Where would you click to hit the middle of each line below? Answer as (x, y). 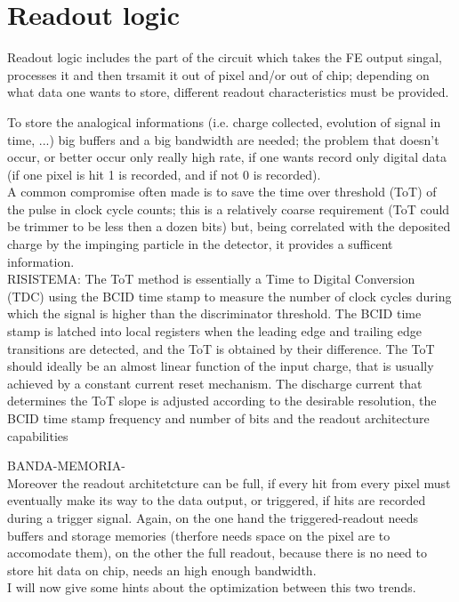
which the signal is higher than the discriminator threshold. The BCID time (214, 313)
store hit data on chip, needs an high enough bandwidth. (162, 570)
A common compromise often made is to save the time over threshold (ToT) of (222, 192)
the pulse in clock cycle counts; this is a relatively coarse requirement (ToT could (229, 209)
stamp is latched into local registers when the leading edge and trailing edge (214, 331)
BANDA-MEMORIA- (66, 466)
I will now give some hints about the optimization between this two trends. (212, 587)
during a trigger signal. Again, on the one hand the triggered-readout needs (213, 517)
